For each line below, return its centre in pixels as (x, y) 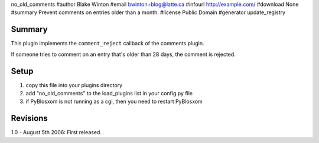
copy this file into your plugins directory (74, 85)
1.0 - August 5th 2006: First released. (56, 132)
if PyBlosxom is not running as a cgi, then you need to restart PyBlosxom (114, 102)
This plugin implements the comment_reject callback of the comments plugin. (108, 44)
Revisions (30, 119)
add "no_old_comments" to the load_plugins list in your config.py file (109, 93)
